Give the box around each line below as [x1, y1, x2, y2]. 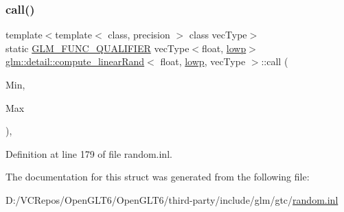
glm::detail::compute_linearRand [5, 54, 145, 69]
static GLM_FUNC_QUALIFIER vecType [5, 40, 190, 55]
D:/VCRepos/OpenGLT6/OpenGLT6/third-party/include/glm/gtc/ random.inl [5, 192, 339, 207]
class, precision [108, 27, 170, 42]
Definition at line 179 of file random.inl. [5, 146, 172, 161]
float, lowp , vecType [160, 54, 246, 69]
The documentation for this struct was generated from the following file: [5, 169, 310, 184]
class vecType [189, 27, 247, 42]
